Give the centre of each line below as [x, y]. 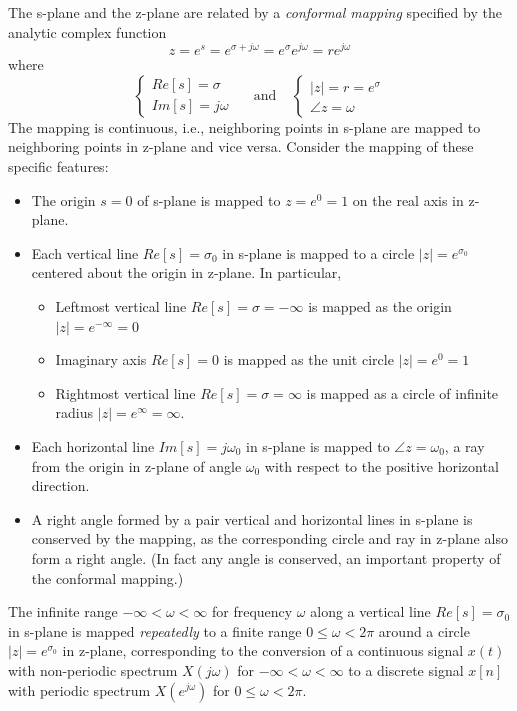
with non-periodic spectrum [93, 669]
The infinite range [63, 611]
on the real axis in [408, 199]
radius [74, 412]
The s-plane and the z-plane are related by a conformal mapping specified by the [255, 12]
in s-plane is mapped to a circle [318, 252]
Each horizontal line [93, 445]
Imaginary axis [101, 359]
